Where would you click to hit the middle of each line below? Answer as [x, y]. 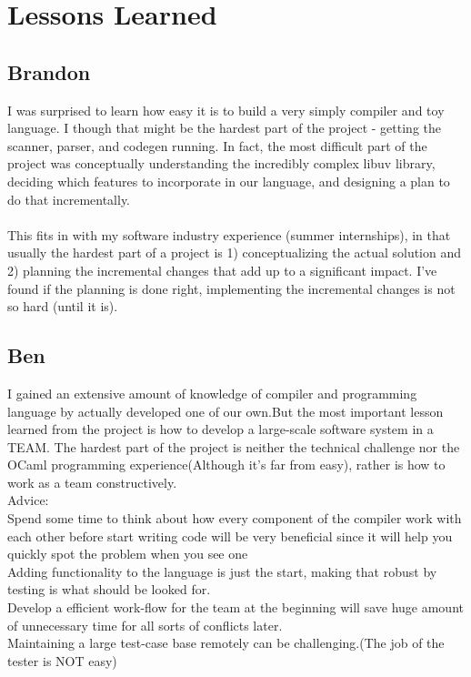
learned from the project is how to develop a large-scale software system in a [220, 429]
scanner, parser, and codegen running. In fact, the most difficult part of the [217, 145]
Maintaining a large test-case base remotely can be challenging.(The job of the [226, 643]
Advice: [28, 500]
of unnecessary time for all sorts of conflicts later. [145, 625]
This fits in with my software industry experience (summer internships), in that [229, 234]
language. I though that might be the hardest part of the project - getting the [224, 128]
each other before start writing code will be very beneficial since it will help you [230, 536]
